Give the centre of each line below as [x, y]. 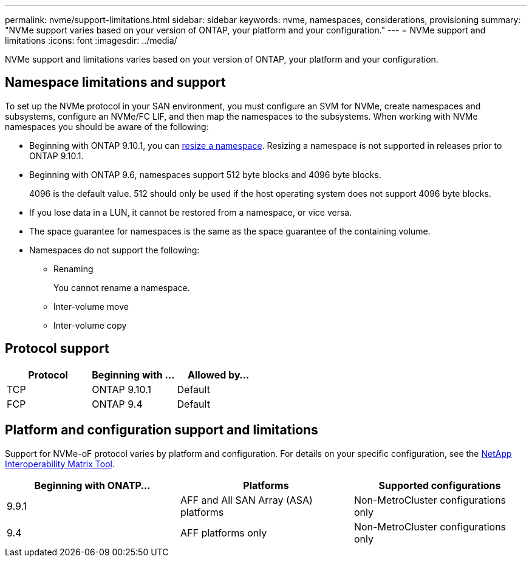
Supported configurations [440, 485]
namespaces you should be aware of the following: [107, 126]
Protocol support [57, 349]
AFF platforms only [223, 533]
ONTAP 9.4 [117, 404]
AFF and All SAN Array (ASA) [246, 500]
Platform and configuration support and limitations [162, 430]
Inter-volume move [91, 306]
